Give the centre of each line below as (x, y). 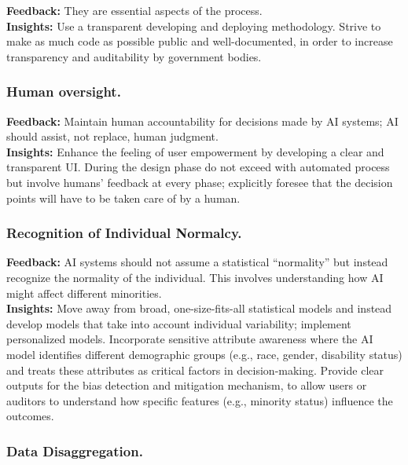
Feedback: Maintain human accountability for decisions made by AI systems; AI (202, 121)
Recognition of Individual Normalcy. (124, 233)
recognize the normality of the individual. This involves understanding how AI (195, 277)
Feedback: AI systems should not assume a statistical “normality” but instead (197, 262)
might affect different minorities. (84, 293)
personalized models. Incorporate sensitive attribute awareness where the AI (190, 339)
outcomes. (30, 416)
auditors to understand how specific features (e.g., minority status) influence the (200, 400)
